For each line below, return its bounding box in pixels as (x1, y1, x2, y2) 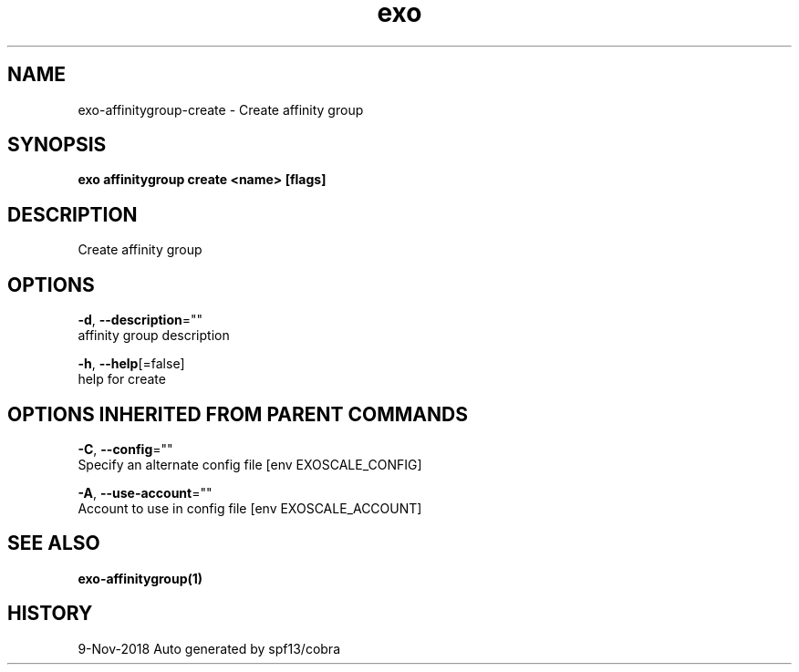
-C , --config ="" (78, 440, 173, 457)
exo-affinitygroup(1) (78, 570, 203, 586)
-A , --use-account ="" (78, 484, 213, 501)
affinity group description (78, 327, 230, 344)
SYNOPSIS (7, 133, 107, 157)
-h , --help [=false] (78, 356, 185, 372)
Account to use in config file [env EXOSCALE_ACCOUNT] (78, 500, 422, 516)
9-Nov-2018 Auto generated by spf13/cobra (78, 640, 340, 656)
